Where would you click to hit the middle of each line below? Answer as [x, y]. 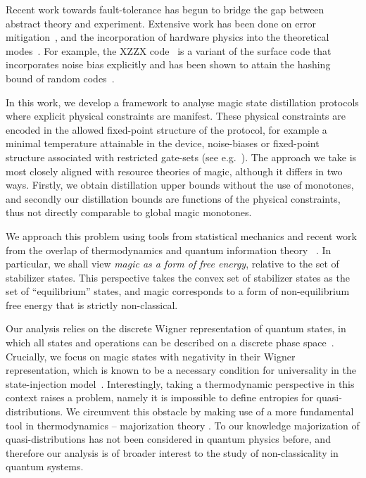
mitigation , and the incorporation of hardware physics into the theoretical [168, 37]
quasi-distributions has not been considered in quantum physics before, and [168, 439]
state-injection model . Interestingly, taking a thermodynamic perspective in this [180, 383]
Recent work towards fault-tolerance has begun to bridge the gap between [165, 9]
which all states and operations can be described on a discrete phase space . [170, 342]
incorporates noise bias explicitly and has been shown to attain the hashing [168, 64]
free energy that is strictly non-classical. [92, 304]
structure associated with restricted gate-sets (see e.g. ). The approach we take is [181, 157]
